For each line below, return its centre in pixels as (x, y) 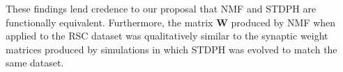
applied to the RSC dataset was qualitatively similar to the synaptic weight (167, 36)
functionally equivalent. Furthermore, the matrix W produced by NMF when (171, 22)
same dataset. (35, 63)
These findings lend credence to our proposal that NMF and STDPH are (161, 8)
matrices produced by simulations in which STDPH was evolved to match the (171, 49)
